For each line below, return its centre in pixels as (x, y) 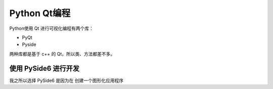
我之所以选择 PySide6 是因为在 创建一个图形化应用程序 (66, 80)
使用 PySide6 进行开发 (44, 68)
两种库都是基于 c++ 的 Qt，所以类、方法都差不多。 (62, 54)
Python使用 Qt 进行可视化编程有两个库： (51, 28)
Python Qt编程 (40, 13)
